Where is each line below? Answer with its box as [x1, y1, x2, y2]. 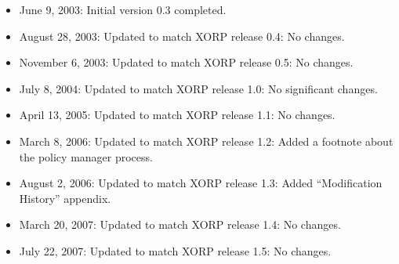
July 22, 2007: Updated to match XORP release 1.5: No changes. [19, 242, 332, 259]
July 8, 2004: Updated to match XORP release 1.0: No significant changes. [19, 80, 378, 96]
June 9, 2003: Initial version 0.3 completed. [19, 2, 227, 17]
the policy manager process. [19, 148, 153, 165]
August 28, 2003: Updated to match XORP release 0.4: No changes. [19, 27, 345, 44]
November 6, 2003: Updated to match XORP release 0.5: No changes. [19, 54, 354, 71]
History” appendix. [19, 190, 111, 206]
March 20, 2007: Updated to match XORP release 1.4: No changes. [19, 216, 341, 233]
